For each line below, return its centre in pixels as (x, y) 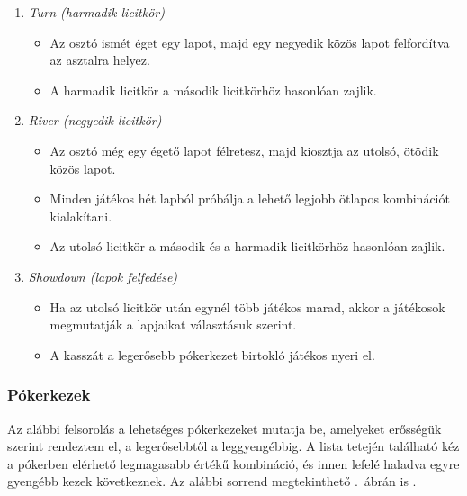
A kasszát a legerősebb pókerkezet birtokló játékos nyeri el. (212, 354)
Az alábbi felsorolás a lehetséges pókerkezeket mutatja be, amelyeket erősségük (225, 428)
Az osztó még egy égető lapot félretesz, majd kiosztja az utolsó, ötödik (244, 150)
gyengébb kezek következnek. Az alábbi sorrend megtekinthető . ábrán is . (212, 481)
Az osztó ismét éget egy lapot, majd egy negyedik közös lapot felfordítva (250, 42)
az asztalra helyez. (100, 60)
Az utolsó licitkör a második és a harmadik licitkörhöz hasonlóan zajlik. (247, 246)
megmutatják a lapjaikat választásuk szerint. (173, 325)
